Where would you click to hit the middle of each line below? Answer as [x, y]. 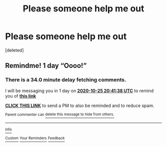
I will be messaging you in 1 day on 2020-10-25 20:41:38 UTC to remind [80, 91]
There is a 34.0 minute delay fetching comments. [66, 80]
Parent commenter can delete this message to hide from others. [60, 114]
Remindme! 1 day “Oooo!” [46, 66]
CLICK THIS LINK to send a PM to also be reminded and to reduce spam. [80, 105]
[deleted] [14, 50]
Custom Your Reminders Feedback [35, 138]
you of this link [21, 96]
